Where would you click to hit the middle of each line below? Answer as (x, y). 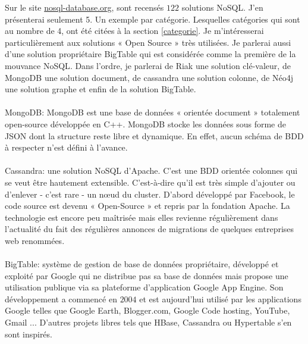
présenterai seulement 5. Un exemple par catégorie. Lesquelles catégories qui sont (153, 19)
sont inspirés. (29, 334)
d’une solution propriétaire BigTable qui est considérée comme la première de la (150, 54)
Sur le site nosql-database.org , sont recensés (84, 7)
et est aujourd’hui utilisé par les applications (220, 298)
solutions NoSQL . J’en (222, 7)
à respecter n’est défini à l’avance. (66, 147)
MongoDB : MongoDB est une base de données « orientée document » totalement (153, 112)
